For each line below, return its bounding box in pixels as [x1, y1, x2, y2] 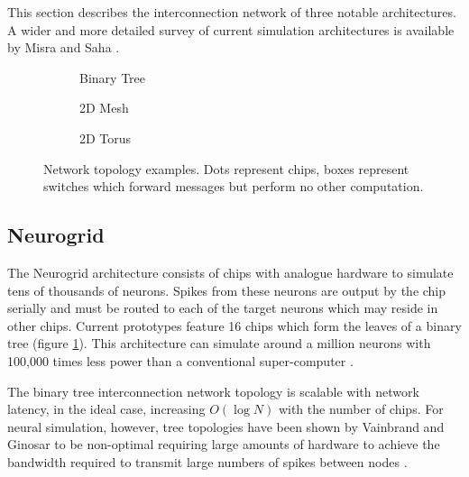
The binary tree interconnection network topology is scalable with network [7, 381, 419, 400]
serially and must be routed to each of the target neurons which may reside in [7, 298, 438, 317]
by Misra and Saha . [7, 38, 120, 57]
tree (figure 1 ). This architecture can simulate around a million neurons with [7, 334, 431, 353]
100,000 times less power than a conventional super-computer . [7, 351, 354, 370]
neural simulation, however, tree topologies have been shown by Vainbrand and [7, 417, 445, 436]
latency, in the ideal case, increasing [7, 399, 206, 418]
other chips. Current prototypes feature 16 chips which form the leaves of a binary [7, 316, 462, 335]
